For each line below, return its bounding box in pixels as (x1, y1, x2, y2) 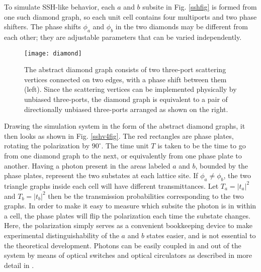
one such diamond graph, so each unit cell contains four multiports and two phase (4, 11, 257, 22)
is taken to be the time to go (157, 140, 246, 151)
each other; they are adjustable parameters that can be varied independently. (4, 31, 242, 42)
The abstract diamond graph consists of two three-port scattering (24, 64, 226, 75)
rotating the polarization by (4, 140, 90, 151)
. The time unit (101, 140, 149, 151)
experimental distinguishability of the (4, 230, 119, 240)
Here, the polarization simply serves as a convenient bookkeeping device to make (4, 220, 252, 231)
